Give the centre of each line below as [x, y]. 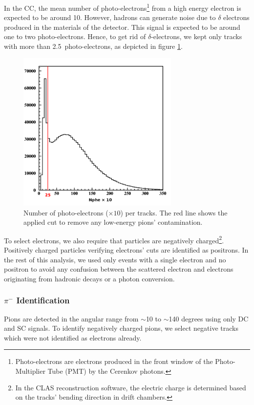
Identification [43, 300]
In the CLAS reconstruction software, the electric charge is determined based [131, 387]
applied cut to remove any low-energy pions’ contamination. [113, 222]
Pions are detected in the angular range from [71, 318]
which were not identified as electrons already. [73, 337]
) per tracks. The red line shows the [174, 212]
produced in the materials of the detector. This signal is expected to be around [122, 27]
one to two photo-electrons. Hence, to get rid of [75, 36]
